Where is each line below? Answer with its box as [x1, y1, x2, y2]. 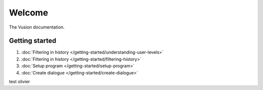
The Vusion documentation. [9, 24, 65, 30]
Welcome [9, 7, 48, 18]
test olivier [9, 79, 30, 85]
